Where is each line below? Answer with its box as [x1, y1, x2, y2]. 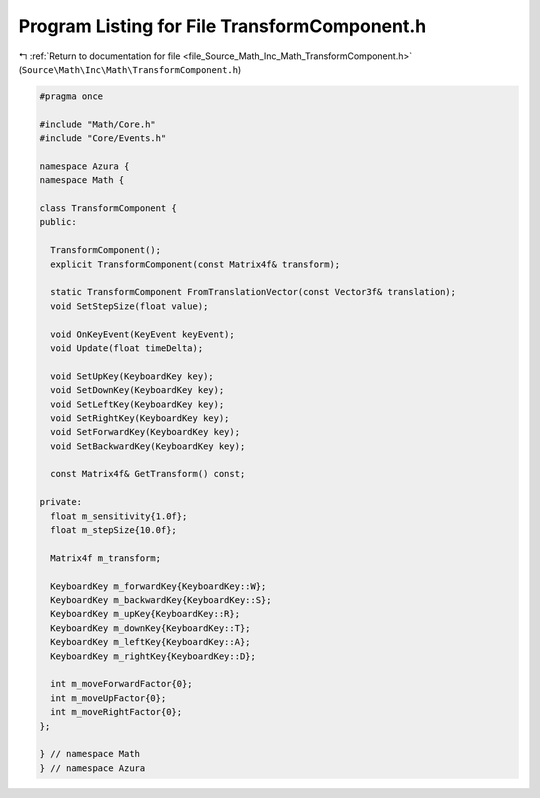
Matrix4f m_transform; [50, 552, 162, 564]
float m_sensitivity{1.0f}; [50, 510, 188, 522]
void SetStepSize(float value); [50, 300, 209, 312]
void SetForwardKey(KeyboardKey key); [50, 426, 240, 438]
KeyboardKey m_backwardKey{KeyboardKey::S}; [50, 594, 272, 605]
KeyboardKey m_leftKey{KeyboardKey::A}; [50, 636, 251, 648]
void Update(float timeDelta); [50, 342, 204, 354]
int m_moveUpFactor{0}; [50, 692, 167, 704]
